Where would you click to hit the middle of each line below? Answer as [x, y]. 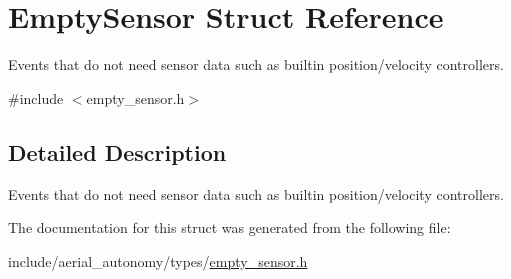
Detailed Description [117, 151]
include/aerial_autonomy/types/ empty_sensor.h [158, 260]
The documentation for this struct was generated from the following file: [229, 227]
